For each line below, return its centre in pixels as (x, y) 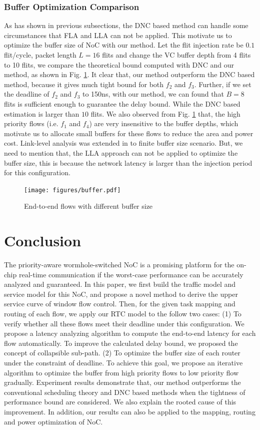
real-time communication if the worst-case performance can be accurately (131, 274)
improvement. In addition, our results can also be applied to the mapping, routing (130, 411)
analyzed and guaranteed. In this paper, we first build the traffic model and (120, 284)
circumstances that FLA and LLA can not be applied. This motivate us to (118, 35)
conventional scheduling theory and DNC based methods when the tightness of (125, 392)
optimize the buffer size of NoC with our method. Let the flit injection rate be (124, 45)
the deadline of (27, 94)
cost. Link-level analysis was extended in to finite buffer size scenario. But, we (123, 143)
